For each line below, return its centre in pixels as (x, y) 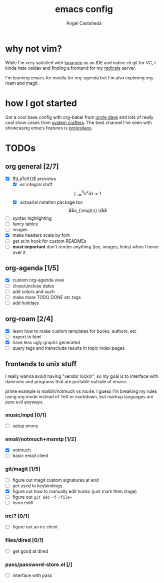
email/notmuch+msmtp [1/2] (41, 439)
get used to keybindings (37, 486)
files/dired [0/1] (24, 540)
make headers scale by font (41, 235)
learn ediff (23, 502)
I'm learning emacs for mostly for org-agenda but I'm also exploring (75, 78)
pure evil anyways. (24, 402)
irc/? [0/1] (17, 516)
